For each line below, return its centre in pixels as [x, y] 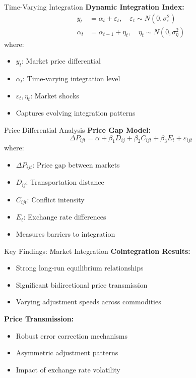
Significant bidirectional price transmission [82, 284]
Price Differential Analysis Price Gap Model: [77, 130]
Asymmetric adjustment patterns [67, 353]
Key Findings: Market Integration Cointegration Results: [97, 251]
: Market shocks [55, 95]
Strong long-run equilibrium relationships [80, 268]
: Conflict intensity [56, 199]
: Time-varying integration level [72, 78]
